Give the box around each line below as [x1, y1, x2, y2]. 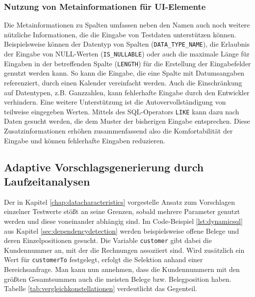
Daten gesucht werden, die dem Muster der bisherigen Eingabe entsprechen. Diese [4, 116, 250, 126]
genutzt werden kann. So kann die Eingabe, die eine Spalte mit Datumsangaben [4, 68, 245, 78]
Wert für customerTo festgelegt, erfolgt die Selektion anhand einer [4, 254, 203, 265]
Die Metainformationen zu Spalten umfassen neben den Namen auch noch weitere [4, 20, 250, 30]
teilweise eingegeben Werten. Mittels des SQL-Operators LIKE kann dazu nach [4, 106, 239, 116]
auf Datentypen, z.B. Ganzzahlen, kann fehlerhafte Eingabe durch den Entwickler [4, 87, 250, 97]
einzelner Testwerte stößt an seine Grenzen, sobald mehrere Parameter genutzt [4, 206, 240, 216]
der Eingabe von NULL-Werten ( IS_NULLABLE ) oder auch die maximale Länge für [4, 49, 250, 59]
